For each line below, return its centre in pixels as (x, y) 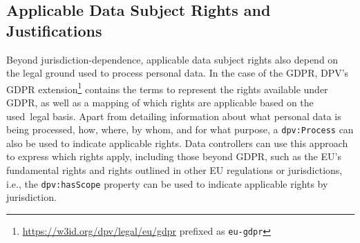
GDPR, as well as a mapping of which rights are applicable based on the (160, 103)
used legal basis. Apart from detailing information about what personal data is (174, 116)
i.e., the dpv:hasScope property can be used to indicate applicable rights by (167, 183)
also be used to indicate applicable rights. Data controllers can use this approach (177, 143)
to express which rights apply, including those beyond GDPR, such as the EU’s (174, 156)
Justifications (54, 30)
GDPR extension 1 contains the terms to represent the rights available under (167, 88)
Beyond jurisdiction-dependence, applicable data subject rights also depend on (172, 59)
